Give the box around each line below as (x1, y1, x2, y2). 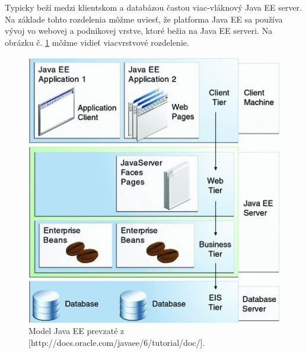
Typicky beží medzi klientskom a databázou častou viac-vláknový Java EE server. (5, 1, 302, 13)
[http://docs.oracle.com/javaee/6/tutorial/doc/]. (28, 336, 205, 348)
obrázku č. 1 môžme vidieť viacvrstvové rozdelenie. (5, 36, 189, 48)
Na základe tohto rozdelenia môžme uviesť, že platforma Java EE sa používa (5, 12, 283, 25)
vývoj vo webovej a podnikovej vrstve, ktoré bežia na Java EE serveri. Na (5, 24, 273, 37)
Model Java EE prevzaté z (28, 324, 125, 337)
